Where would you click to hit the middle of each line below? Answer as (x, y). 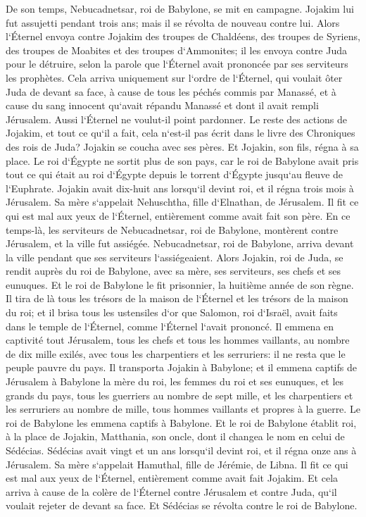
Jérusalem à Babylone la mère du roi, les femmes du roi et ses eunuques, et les (175, 381)
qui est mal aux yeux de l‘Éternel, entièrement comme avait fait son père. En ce (178, 215)
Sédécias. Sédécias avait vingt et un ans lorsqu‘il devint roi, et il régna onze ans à (181, 450)
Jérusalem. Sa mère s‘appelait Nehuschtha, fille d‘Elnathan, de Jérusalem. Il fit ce (182, 202)
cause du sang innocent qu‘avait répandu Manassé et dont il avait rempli (162, 105)
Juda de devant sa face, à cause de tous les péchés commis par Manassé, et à (171, 91)
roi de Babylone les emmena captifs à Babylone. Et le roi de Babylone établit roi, (181, 422)
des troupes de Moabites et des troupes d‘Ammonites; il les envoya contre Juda (176, 50)
